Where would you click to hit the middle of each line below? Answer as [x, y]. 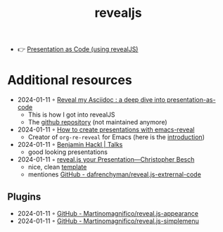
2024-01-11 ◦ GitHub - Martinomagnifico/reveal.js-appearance [108, 213]
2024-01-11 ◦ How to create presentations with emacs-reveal [106, 130]
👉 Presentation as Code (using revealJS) [78, 49]
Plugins [24, 196]
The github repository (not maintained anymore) [97, 122]
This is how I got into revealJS [71, 115]
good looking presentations [68, 152]
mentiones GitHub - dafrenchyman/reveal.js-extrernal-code [115, 174]
